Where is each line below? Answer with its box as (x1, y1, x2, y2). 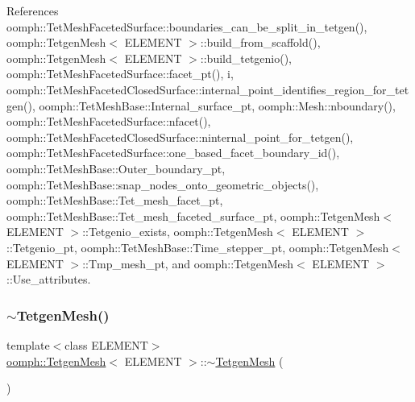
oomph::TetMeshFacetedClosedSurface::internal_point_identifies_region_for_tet (6, 81, 409, 97)
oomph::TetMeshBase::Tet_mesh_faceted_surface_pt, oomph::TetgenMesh (6, 207, 380, 224)
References (6, 2, 59, 19)
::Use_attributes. (6, 271, 91, 288)
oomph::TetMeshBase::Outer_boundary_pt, (6, 160, 226, 176)
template (6, 336, 50, 353)
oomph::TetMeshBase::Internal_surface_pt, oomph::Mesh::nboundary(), (39, 97, 396, 114)
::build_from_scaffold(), (200, 34, 321, 51)
